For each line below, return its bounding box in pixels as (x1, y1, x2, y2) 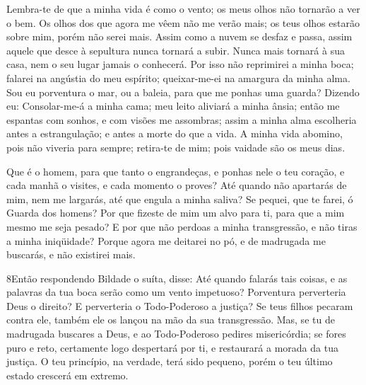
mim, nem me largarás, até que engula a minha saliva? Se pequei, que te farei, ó (6, 191, 353, 206)
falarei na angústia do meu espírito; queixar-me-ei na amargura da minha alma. (6, 70, 350, 85)
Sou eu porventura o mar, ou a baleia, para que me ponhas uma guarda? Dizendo (6, 84, 360, 99)
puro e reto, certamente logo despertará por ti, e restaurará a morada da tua (6, 340, 338, 355)
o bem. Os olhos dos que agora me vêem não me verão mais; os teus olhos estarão (6, 15, 360, 30)
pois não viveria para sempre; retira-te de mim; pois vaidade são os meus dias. (6, 139, 346, 154)
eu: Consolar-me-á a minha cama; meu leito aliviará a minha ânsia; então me (6, 98, 340, 113)
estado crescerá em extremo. (6, 367, 129, 382)
